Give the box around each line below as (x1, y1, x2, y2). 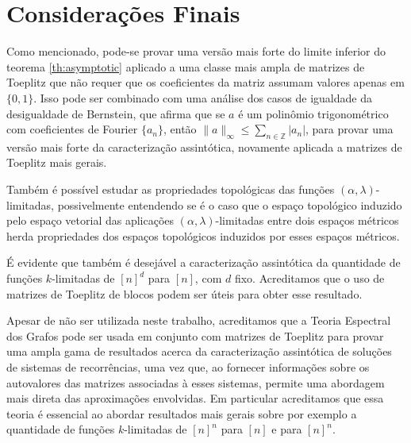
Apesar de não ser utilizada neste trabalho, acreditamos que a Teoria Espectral (6, 312, 391, 329)
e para (271, 421, 302, 437)
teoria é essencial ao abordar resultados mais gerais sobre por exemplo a (6, 405, 357, 422)
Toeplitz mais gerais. (6, 154, 107, 171)
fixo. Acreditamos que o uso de (234, 270, 385, 287)
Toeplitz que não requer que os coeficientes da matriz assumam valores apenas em (6, 74, 405, 91)
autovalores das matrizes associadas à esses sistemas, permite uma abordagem (6, 374, 385, 391)
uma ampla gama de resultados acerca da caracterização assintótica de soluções (6, 343, 392, 360)
